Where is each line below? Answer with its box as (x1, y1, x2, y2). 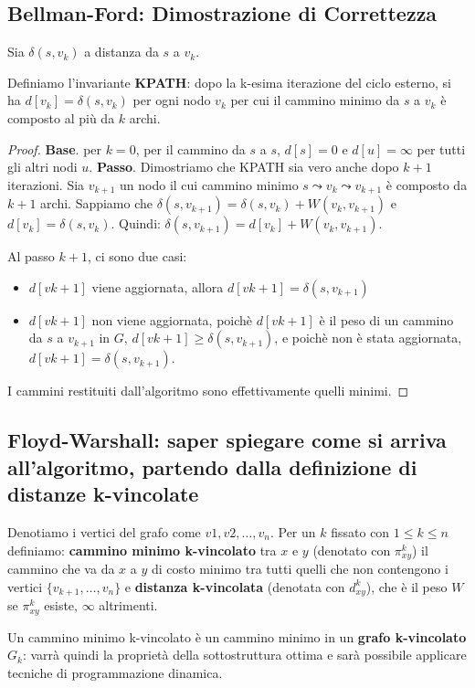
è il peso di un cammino (319, 310, 454, 329)
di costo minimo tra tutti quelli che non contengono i (151, 559, 449, 578)
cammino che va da (7, 559, 115, 578)
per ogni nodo (132, 90, 211, 110)
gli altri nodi (7, 157, 78, 176)
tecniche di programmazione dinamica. (7, 662, 223, 682)
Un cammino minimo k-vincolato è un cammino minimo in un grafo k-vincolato (7, 627, 467, 646)
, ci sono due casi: (87, 247, 187, 266)
